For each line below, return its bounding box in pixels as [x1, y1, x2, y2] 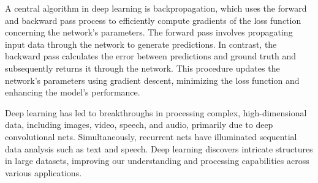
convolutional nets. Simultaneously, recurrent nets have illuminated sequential [5, 130, 297, 143]
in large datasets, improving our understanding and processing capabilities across [5, 154, 309, 167]
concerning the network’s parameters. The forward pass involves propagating [5, 26, 293, 39]
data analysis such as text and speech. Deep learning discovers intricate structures [5, 142, 313, 155]
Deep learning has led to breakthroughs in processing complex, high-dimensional [5, 106, 307, 119]
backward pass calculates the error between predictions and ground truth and [5, 50, 297, 62]
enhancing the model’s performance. [5, 86, 140, 99]
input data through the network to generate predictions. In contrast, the [5, 37, 277, 50]
